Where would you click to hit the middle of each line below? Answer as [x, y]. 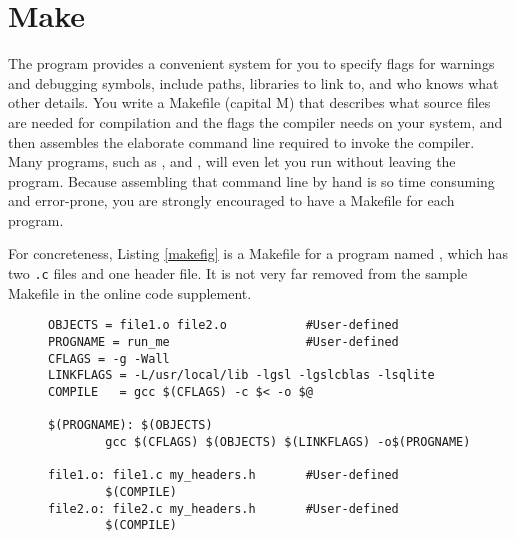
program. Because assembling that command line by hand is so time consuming [251, 180]
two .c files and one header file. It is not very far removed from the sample [238, 273]
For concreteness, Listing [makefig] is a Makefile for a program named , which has [258, 253]
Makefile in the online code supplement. [130, 292]
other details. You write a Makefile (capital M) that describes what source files [249, 102]
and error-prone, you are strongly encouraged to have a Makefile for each [231, 200]
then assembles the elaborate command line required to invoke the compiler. [241, 141]
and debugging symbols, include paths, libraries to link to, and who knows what [253, 82]
